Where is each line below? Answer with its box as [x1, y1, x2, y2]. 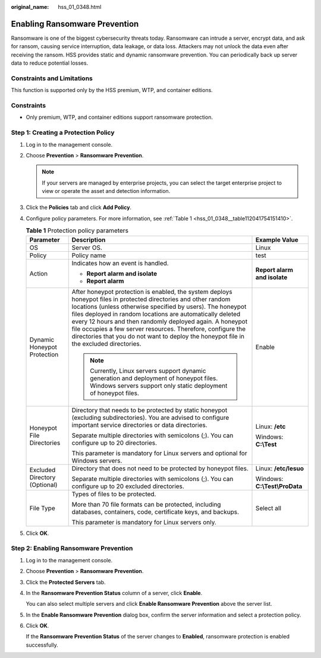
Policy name [71, 251, 106, 260]
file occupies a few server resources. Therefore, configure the [71, 324, 246, 333]
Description [71, 235, 106, 243]
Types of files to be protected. [71, 490, 156, 498]
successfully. [26, 641, 59, 648]
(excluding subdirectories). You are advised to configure [71, 413, 229, 422]
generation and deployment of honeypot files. [90, 374, 218, 382]
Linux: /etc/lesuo [256, 464, 304, 472]
